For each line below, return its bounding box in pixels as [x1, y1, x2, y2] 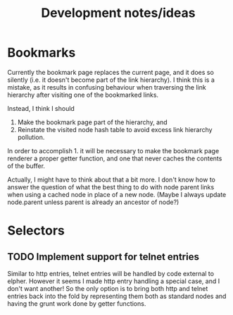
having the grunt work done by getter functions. [7, 299, 146, 308]
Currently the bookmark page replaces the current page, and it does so [7, 68, 215, 76]
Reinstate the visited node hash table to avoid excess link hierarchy [17, 125, 213, 133]
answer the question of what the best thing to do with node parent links [7, 182, 215, 191]
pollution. [17, 133, 45, 141]
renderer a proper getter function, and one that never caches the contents [7, 154, 222, 162]
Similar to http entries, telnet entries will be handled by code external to [7, 269, 215, 278]
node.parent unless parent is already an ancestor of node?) [7, 198, 180, 206]
